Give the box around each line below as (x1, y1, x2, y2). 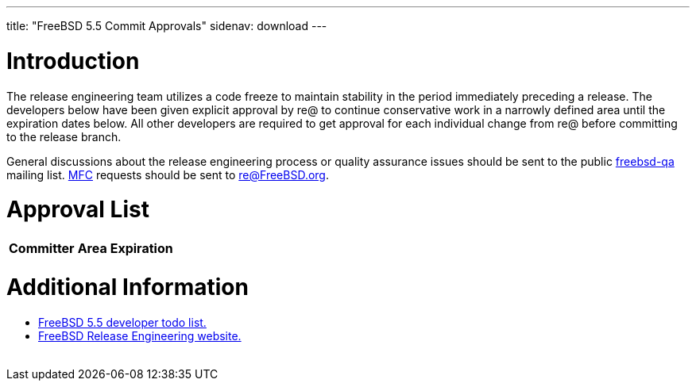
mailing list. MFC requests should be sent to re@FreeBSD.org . (6, 167, 329, 182)
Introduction (6, 47, 140, 75)
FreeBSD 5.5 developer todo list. (38, 315, 207, 329)
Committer (9, 240, 75, 256)
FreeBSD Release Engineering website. (38, 328, 242, 343)
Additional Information (6, 273, 249, 301)
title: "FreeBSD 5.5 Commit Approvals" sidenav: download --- (6, 19, 327, 33)
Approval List (6, 196, 149, 224)
